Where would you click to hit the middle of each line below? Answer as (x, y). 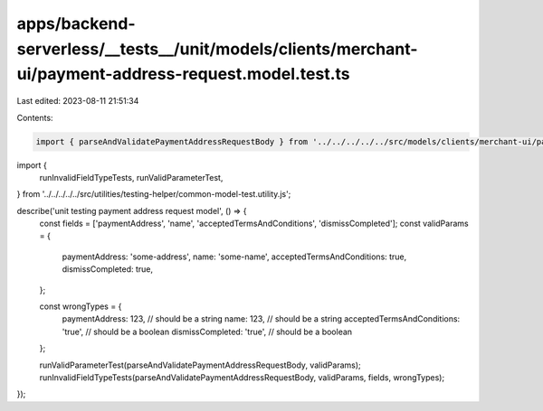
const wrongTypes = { (81, 306)
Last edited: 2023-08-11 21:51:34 (78, 101)
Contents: (35, 117)
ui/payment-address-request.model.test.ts (183, 75)
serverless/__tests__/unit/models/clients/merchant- (217, 49)
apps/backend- (76, 23)
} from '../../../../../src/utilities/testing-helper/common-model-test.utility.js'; (154, 194)
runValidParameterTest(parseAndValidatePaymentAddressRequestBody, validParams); (200, 365)
